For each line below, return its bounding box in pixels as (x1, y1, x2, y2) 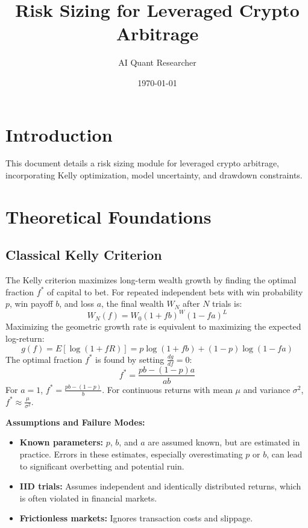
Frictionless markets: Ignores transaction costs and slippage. (19, 512, 253, 524)
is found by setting (95, 353, 165, 365)
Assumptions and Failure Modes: (5, 415, 145, 428)
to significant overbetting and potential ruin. (19, 459, 184, 472)
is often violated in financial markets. (19, 491, 157, 504)
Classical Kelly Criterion (5, 245, 162, 264)
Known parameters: (19, 436, 104, 448)
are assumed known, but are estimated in (148, 436, 300, 448)
